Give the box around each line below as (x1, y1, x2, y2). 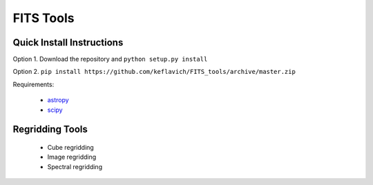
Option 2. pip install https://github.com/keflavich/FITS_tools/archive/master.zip (12, 68, 296, 76)
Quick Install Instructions (12, 37, 124, 48)
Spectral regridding (47, 162, 103, 171)
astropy (47, 96, 69, 104)
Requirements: (12, 80, 55, 88)
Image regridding (47, 153, 97, 162)
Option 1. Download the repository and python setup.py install (12, 55, 208, 64)
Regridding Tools (12, 124, 88, 135)
